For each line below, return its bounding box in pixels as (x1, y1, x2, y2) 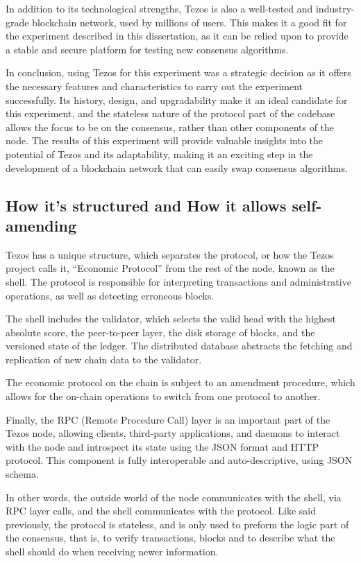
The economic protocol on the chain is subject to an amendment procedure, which (6, 375, 355, 390)
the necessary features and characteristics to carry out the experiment (6, 78, 303, 93)
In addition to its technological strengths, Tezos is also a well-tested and (6, 1, 313, 15)
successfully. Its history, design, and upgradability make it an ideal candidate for (6, 92, 348, 107)
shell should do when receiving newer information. (6, 544, 219, 558)
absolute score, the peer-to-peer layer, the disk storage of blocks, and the (6, 324, 315, 339)
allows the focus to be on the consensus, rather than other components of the (6, 119, 335, 134)
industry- (315, 1, 355, 15)
